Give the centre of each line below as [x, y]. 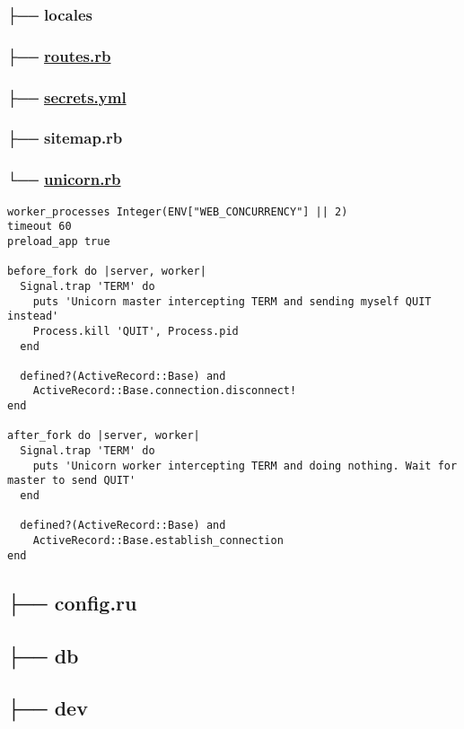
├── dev [48, 708]
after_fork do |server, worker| [104, 436]
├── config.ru [72, 602]
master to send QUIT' [72, 481]
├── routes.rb [59, 55]
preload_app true [59, 241]
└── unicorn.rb [64, 179]
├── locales [50, 14]
